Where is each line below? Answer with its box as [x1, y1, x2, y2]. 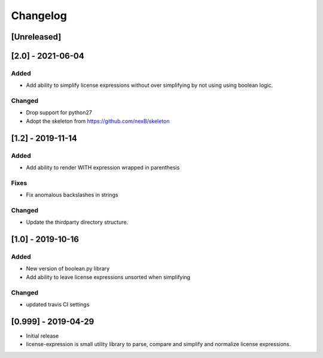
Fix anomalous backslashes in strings [26, 192, 118, 199]
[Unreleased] [11, 32, 62, 42]
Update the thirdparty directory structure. [26, 219, 129, 226]
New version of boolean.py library [26, 265, 110, 272]
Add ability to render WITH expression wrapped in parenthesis [26, 164, 180, 171]
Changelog [11, 9, 67, 22]
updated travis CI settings [26, 301, 90, 308]
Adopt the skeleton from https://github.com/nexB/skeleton [26, 117, 170, 125]
